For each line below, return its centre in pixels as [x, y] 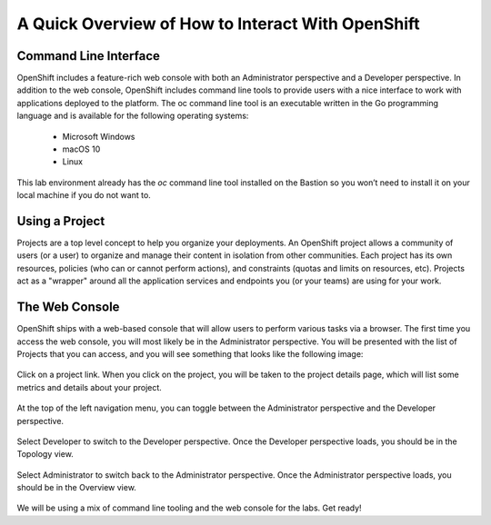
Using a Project [61, 221]
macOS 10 [81, 149]
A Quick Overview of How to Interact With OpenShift [218, 24]
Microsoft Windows [99, 136]
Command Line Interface [89, 56]
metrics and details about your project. [90, 387]
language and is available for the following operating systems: [133, 116]
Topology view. [45, 454]
